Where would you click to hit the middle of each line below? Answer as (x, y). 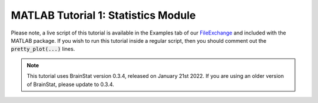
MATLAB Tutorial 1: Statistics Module (103, 15)
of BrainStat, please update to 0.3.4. (70, 84)
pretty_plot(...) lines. (43, 49)
